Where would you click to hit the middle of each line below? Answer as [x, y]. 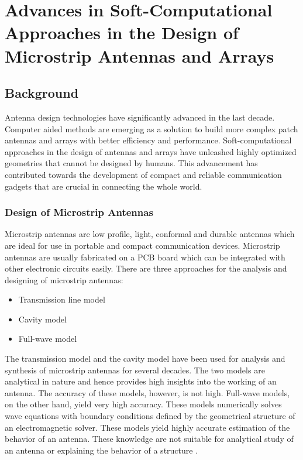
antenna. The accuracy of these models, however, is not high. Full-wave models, [147, 392]
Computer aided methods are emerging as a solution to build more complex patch [151, 128]
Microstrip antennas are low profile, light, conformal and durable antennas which [150, 234]
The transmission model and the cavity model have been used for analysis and [145, 358]
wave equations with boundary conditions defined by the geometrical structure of [150, 416]
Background [42, 93]
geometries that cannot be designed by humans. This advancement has [131, 163]
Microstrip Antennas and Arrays [140, 55]
